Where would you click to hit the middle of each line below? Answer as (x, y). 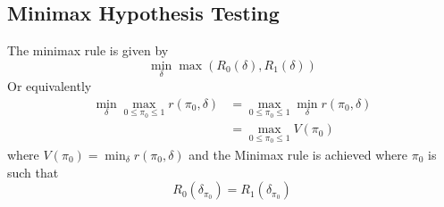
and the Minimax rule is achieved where (298, 154)
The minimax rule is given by (88, 50)
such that (33, 172)
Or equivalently (50, 86)
